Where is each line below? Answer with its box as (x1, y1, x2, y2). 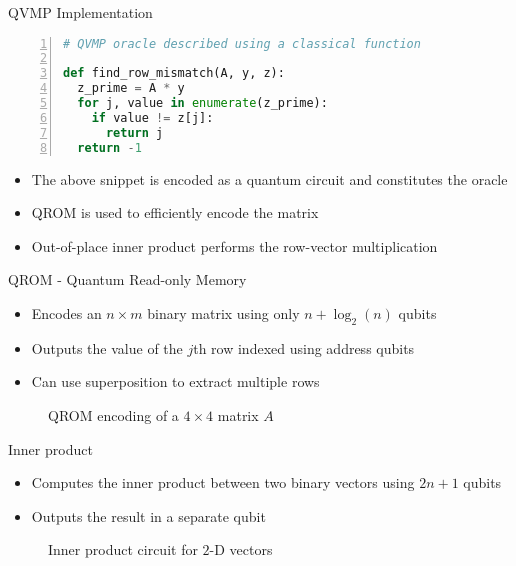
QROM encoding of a (48, 404, 179, 425)
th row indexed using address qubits (193, 337, 415, 358)
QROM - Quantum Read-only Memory (8, 269, 247, 290)
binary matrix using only (147, 302, 300, 323)
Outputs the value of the (31, 337, 183, 358)
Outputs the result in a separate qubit (31, 505, 266, 526)
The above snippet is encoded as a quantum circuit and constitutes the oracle (31, 168, 508, 189)
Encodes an (31, 302, 102, 323)
